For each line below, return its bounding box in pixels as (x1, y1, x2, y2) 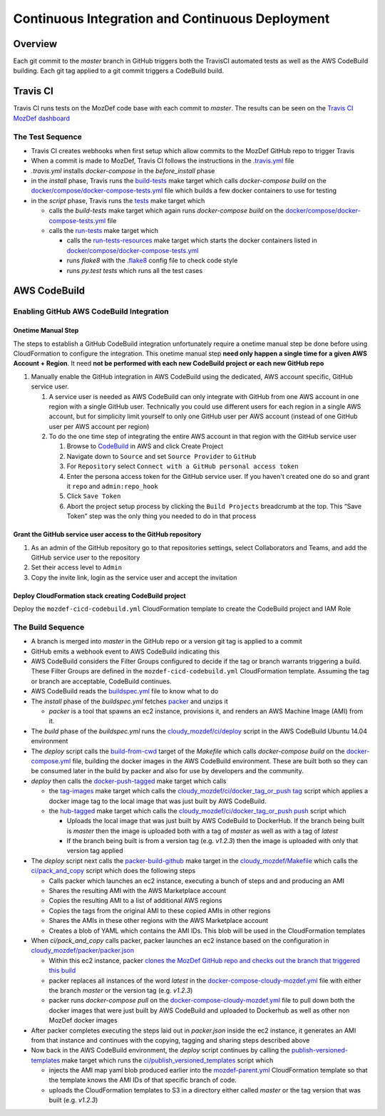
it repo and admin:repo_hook (66, 482, 158, 491)
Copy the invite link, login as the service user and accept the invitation (31, 573, 237, 582)
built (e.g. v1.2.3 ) (48, 1096, 98, 1105)
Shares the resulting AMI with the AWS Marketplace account (48, 887, 227, 895)
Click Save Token (66, 492, 121, 500)
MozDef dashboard (13, 114, 71, 123)
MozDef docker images (48, 1016, 118, 1025)
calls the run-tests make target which (48, 227, 158, 235)
